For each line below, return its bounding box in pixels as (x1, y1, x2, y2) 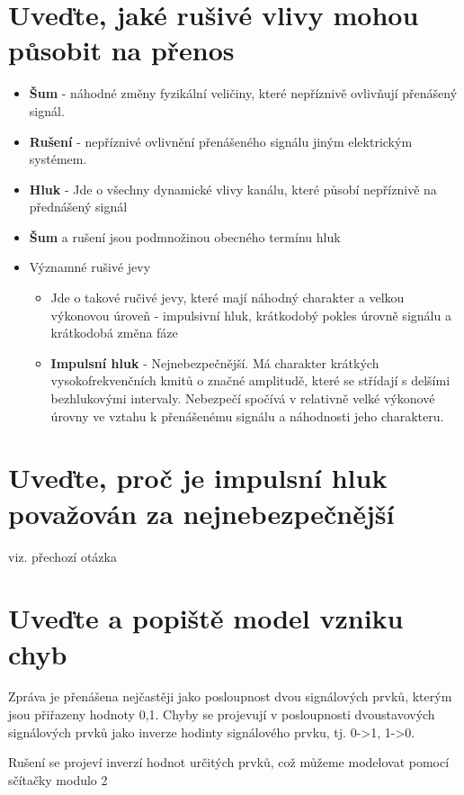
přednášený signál (29, 197, 128, 216)
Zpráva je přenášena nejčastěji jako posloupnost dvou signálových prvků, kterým (8, 687, 452, 706)
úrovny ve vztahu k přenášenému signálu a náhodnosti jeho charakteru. (50, 406, 444, 425)
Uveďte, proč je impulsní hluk (8, 459, 388, 496)
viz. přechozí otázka (8, 547, 117, 565)
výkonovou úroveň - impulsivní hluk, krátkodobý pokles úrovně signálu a (50, 305, 451, 324)
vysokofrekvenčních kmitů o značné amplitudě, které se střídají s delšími (50, 371, 451, 390)
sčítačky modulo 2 (8, 770, 108, 789)
